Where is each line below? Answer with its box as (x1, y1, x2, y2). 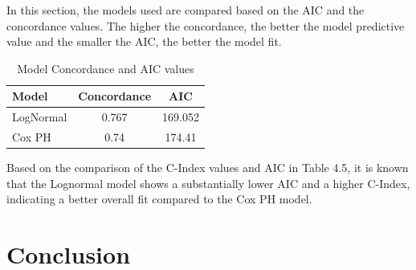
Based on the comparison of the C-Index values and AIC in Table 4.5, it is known (6, 159, 409, 176)
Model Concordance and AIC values (17, 59, 194, 76)
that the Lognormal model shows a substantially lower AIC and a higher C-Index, (6, 174, 410, 191)
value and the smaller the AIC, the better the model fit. (6, 33, 282, 50)
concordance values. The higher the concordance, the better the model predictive (6, 17, 405, 34)
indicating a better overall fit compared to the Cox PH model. (6, 190, 312, 207)
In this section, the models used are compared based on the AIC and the (6, 2, 365, 18)
